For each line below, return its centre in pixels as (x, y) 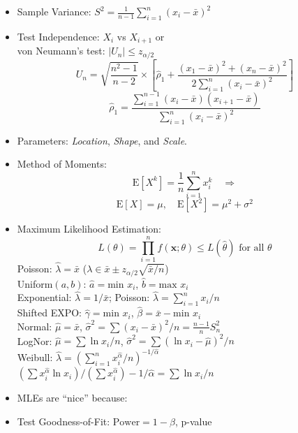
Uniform (35, 283)
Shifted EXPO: (50, 313)
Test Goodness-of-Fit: (64, 421)
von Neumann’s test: (61, 51)
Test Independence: (58, 36)
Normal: (35, 326)
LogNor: (35, 340)
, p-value (193, 421)
